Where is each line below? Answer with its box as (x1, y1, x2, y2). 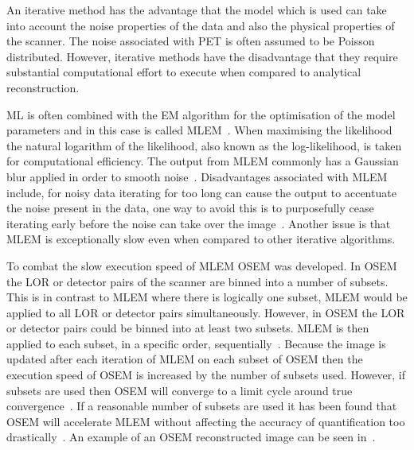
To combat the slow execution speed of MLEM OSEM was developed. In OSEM (6, 257, 397, 273)
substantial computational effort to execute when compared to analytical (6, 64, 361, 80)
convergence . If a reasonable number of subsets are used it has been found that (6, 398, 397, 414)
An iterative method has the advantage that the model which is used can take (6, 2, 387, 17)
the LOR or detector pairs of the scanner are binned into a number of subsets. (6, 273, 389, 289)
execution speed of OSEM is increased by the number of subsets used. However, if (6, 367, 405, 383)
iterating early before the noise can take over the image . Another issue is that (6, 215, 391, 231)
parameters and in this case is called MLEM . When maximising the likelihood (6, 122, 393, 138)
